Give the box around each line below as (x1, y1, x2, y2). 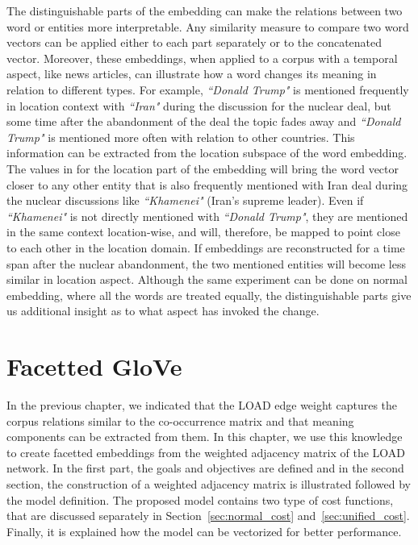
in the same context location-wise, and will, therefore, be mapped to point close (6, 223, 400, 240)
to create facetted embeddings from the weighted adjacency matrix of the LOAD (6, 443, 406, 460)
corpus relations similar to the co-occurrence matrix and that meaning (6, 412, 354, 429)
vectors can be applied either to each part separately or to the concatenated (6, 34, 382, 51)
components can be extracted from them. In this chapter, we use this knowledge (6, 428, 403, 445)
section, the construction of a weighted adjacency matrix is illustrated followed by (6, 475, 411, 492)
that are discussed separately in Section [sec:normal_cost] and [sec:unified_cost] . (6, 507, 410, 524)
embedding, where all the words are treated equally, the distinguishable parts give (6, 286, 412, 303)
